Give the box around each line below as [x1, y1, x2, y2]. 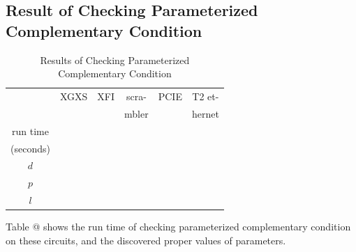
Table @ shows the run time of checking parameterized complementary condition [6, 219, 351, 234]
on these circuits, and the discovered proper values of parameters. [6, 233, 286, 247]
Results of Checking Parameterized [40, 52, 190, 67]
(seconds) [10, 141, 50, 155]
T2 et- [192, 89, 219, 104]
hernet [191, 106, 219, 120]
